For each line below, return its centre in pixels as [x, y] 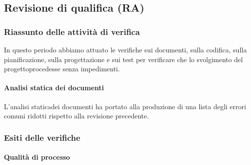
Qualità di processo [37, 157]
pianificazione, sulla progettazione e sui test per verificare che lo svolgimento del [124, 59]
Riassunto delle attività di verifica [72, 31]
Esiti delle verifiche [42, 137]
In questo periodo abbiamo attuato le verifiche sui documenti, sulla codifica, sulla [125, 49]
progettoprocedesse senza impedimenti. [62, 69]
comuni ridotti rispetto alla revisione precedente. [77, 116]
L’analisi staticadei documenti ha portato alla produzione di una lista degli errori [125, 106]
